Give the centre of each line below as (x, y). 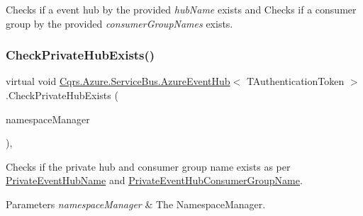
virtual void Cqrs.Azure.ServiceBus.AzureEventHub (118, 81)
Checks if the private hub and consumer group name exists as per (148, 166)
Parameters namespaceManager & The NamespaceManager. (136, 204)
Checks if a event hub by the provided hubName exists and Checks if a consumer (181, 9)
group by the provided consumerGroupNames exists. (119, 23)
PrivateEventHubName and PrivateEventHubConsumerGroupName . (154, 180)
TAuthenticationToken (295, 81)
